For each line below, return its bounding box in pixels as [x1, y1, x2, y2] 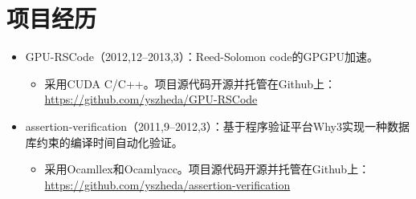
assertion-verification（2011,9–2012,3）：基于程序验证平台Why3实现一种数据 [25, 117, 410, 134]
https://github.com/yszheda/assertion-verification [44, 176, 291, 193]
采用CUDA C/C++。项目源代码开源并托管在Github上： [44, 75, 336, 91]
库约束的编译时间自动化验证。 [25, 133, 183, 150]
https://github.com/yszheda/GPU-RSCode [44, 91, 258, 108]
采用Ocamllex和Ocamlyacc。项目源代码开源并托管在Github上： [44, 160, 370, 177]
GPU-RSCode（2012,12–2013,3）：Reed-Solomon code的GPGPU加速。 [25, 48, 378, 65]
